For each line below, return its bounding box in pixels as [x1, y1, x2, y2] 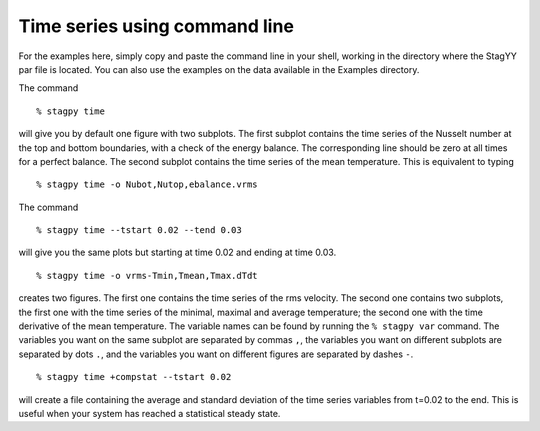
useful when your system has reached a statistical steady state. [18, 407, 281, 419]
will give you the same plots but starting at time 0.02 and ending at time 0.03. [18, 246, 337, 259]
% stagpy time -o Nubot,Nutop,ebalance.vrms [36, 179, 259, 190]
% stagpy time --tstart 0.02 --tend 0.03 [36, 225, 242, 236]
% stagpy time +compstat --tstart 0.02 [36, 371, 232, 383]
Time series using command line [18, 15, 295, 37]
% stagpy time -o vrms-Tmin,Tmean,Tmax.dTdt [36, 270, 259, 281]
